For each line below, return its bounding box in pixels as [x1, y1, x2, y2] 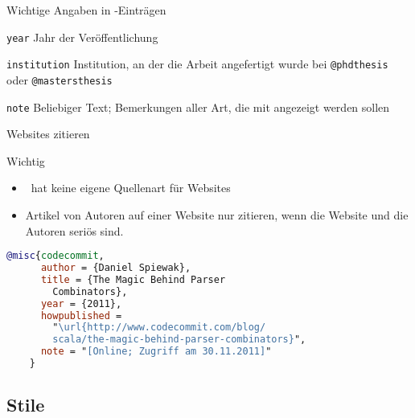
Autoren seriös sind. [25, 222, 124, 239]
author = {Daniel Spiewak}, [40, 262, 191, 274]
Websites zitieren [6, 125, 90, 142]
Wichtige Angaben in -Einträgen [6, 2, 166, 18]
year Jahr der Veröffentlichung [6, 28, 158, 45]
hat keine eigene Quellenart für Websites [31, 179, 231, 196]
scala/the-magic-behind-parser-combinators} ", [52, 334, 306, 346]
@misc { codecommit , [6, 250, 105, 262]
